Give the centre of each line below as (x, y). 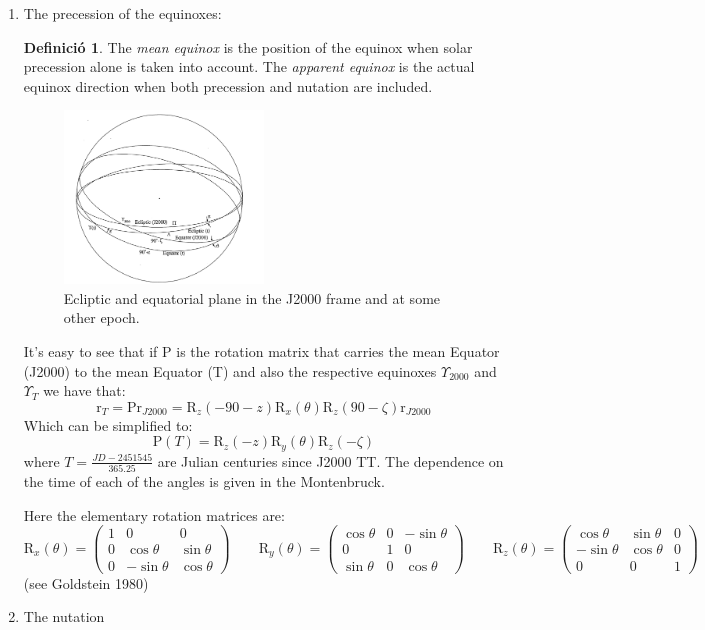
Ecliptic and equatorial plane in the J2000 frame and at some (252, 297)
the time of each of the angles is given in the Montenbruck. (204, 481)
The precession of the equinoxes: (122, 13)
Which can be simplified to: (108, 424)
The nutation (64, 616)
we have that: (84, 390)
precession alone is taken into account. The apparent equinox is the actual (249, 66)
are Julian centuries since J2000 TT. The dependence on (330, 460)
